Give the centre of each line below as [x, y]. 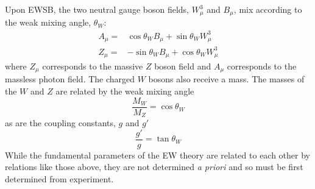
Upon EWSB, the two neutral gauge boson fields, [97, 9]
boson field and [183, 66]
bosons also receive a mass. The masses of [226, 79]
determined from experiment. [59, 179]
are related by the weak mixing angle [125, 91]
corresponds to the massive [93, 66]
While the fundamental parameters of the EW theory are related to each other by [158, 155]
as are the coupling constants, [60, 123]
